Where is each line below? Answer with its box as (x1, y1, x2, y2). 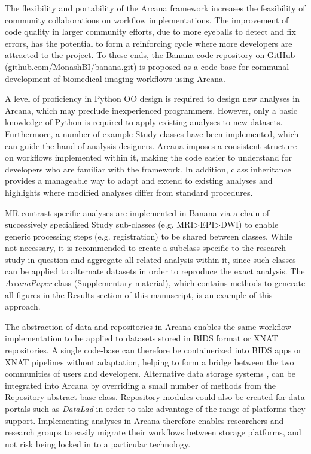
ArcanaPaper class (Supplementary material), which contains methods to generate (5, 277, 306, 289)
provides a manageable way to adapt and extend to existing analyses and (5, 174, 273, 187)
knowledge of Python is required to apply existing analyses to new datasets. (5, 116, 283, 128)
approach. (5, 300, 41, 313)
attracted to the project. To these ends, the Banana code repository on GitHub (5, 49, 295, 61)
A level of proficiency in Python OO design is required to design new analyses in (5, 92, 300, 105)
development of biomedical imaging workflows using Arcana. (5, 72, 225, 84)
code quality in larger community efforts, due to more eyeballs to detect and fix (5, 25, 296, 38)
